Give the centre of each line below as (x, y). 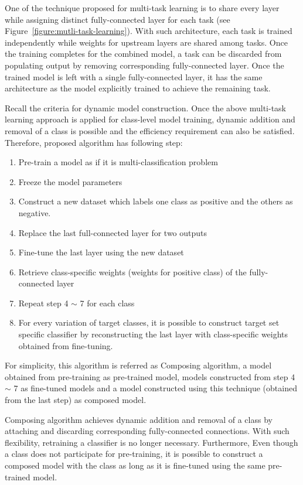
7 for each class (107, 303)
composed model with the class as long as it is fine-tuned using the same (135, 465)
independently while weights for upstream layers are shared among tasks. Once (146, 42)
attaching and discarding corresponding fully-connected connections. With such (147, 431)
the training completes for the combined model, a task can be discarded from (143, 54)
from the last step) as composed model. (76, 400)
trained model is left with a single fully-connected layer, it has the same (134, 76)
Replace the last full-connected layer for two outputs (113, 232)
